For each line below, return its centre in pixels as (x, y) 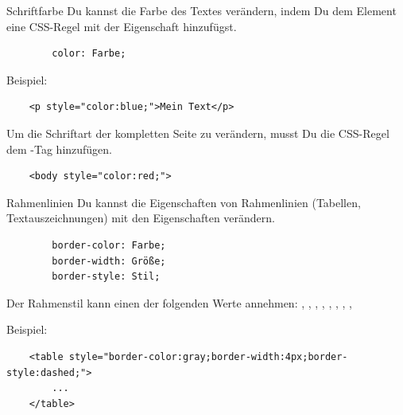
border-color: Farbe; (109, 245)
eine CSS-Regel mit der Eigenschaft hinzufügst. (122, 26)
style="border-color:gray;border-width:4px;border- (208, 356)
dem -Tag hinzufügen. (60, 149)
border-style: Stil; (106, 277)
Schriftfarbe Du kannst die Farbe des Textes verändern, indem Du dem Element (201, 10)
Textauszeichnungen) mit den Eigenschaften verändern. (141, 218)
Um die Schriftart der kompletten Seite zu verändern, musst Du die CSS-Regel (198, 133)
